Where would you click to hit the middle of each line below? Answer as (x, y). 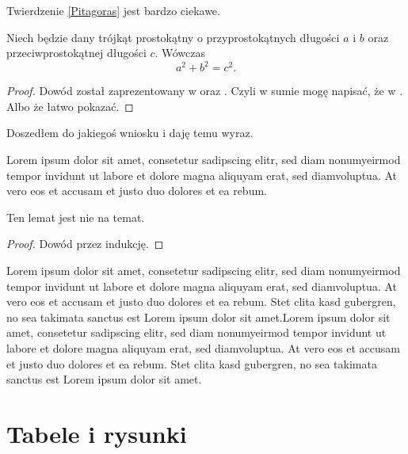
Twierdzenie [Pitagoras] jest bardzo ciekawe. (113, 10)
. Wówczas (180, 53)
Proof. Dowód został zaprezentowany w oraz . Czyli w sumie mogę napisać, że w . (205, 91)
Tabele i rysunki (97, 433)
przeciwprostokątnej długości (76, 53)
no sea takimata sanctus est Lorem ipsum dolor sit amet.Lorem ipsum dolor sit (198, 317)
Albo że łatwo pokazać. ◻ (70, 106)
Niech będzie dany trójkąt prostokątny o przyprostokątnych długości (173, 37)
